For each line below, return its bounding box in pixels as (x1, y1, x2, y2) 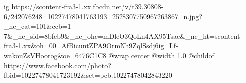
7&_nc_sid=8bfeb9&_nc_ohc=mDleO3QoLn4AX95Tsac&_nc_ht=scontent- (4, 30, 243, 41)
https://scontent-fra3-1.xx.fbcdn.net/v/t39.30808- (11, 1, 164, 11)
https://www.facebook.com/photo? (4, 60, 111, 70)
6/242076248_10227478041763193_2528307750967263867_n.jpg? (4, 11, 202, 21)
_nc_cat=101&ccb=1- (4, 21, 74, 31)
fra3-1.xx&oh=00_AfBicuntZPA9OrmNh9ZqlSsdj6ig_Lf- (4, 40, 178, 51)
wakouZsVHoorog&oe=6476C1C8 (4, 50, 107, 60)
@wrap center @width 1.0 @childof (108, 50, 214, 60)
